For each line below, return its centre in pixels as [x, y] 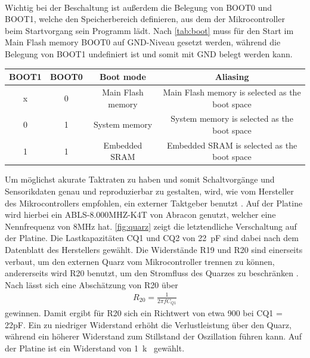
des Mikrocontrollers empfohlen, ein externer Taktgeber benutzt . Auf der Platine [154, 203]
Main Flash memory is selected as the [232, 92]
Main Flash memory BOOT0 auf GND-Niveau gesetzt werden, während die [143, 42]
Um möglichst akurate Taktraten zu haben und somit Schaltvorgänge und [140, 179]
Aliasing [232, 77]
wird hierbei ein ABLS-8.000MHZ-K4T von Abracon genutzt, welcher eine [140, 215]
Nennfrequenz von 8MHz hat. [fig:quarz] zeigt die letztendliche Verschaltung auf [151, 226]
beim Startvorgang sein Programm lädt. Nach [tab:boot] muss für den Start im [149, 30]
